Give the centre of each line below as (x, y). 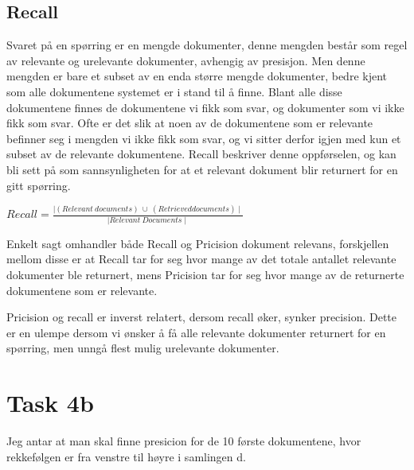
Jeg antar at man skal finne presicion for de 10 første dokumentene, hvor (184, 441)
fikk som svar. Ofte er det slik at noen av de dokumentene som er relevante (190, 123)
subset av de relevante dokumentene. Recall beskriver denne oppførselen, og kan (201, 154)
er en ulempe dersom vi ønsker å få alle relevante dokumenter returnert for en (196, 332)
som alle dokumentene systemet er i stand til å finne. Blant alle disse (174, 91)
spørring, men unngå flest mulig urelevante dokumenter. (143, 348)
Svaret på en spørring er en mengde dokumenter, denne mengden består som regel (207, 45)
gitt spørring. (39, 185)
